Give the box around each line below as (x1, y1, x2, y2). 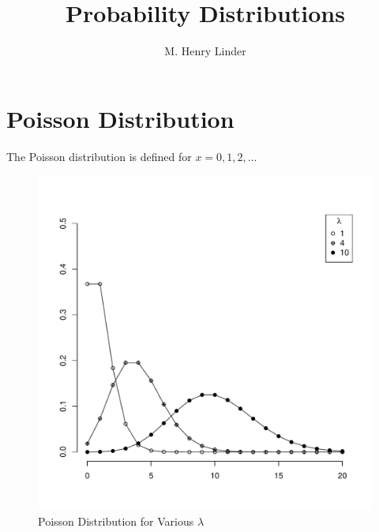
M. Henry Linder (164, 43, 246, 59)
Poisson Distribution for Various (38, 512, 194, 529)
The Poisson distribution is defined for (6, 148, 192, 164)
